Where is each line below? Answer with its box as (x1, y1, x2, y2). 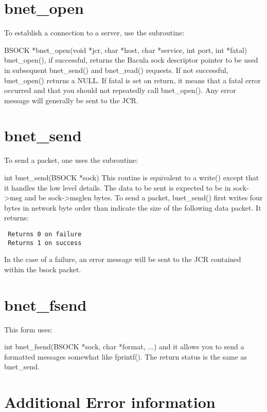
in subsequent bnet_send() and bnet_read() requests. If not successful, (4, 64, 228, 75)
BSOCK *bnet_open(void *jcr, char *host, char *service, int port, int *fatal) (4, 44, 247, 55)
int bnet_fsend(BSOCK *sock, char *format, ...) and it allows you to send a (4, 341, 244, 352)
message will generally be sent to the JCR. (4, 95, 138, 105)
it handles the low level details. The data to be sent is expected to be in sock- (4, 182, 249, 193)
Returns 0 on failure (8, 230, 82, 238)
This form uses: (4, 324, 52, 334)
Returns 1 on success (8, 239, 82, 247)
